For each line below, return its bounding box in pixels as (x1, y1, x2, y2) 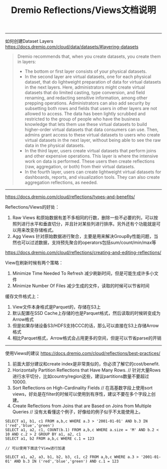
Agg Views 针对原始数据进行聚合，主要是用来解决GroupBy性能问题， (12, 234, 154, 239)
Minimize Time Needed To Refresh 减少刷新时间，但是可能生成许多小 (12, 270, 154, 276)
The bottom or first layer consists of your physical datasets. (24, 68, 147, 75)
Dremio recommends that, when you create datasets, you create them (17, 53, 161, 60)
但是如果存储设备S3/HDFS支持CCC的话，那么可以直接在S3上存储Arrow (12, 323, 159, 329)
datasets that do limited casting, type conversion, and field (24, 90, 145, 96)
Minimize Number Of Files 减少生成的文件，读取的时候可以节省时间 (12, 283, 150, 289)
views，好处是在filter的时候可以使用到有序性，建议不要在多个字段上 (12, 391, 152, 397)
